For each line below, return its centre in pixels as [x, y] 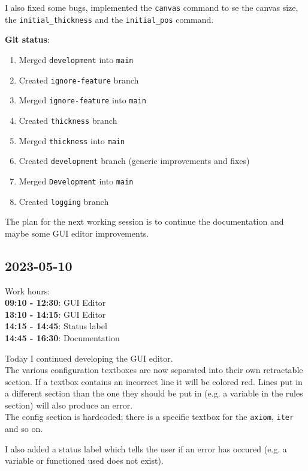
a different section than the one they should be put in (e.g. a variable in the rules [154, 393]
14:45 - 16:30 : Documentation [62, 337]
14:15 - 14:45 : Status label [56, 326]
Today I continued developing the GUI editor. [89, 358]
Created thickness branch [68, 120]
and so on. [24, 429]
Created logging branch [64, 201]
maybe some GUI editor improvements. [77, 233]
